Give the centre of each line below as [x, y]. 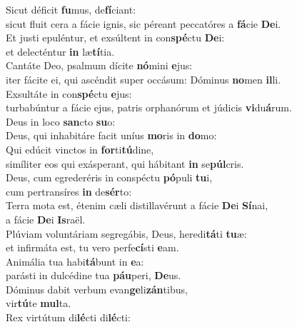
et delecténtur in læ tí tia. [60, 51]
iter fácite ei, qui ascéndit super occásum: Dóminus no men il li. [144, 79]
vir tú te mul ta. [39, 303]
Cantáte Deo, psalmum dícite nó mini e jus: [99, 65]
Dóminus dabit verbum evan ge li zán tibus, [97, 289]
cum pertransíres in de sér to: [69, 191]
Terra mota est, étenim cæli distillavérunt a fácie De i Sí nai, [137, 205]
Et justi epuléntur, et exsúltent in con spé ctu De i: [115, 37]
